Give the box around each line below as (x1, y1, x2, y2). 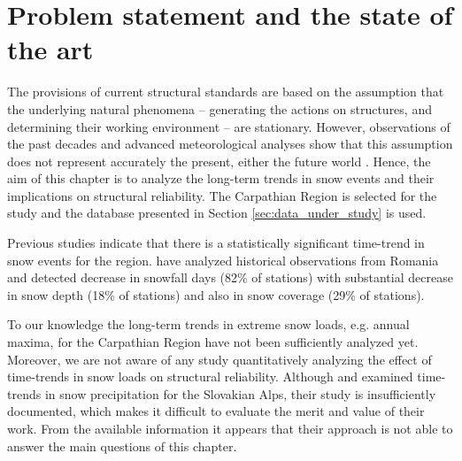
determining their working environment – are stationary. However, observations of (7, 117, 450, 135)
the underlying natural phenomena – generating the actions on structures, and (7, 99, 432, 118)
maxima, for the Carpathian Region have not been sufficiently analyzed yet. (7, 333, 419, 351)
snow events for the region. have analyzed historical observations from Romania (7, 250, 439, 269)
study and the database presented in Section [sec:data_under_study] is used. (7, 204, 427, 222)
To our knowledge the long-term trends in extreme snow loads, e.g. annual (7, 315, 410, 334)
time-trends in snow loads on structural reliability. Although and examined (7, 367, 413, 386)
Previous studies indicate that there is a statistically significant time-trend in (7, 234, 425, 252)
